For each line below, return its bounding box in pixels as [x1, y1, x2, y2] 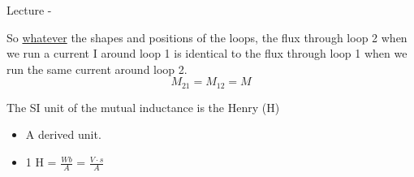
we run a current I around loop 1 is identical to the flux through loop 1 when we [6, 45, 408, 62]
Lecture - [6, 2, 52, 18]
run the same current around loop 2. [6, 60, 188, 77]
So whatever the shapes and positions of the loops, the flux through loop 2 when [6, 28, 408, 45]
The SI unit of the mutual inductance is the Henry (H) [6, 98, 280, 115]
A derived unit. [25, 126, 101, 143]
